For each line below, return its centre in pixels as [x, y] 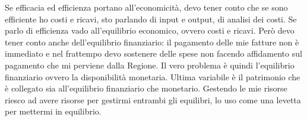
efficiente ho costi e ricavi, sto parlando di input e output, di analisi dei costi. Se [151, 19]
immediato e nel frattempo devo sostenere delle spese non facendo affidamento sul [153, 53]
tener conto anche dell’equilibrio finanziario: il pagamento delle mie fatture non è [152, 42]
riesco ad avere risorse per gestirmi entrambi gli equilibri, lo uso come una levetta [153, 99]
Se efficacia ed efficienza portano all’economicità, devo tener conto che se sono [146, 7]
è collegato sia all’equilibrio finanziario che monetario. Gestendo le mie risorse [146, 88]
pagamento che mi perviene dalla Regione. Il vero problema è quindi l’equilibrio [150, 65]
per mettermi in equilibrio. [53, 111]
